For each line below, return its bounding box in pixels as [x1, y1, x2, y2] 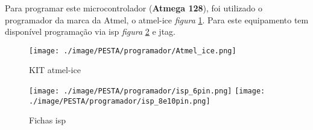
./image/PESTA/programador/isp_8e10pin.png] [29, 96, 210, 105]
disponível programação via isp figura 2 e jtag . [5, 25, 175, 38]
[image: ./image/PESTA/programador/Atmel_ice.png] [29, 46, 236, 55]
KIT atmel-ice [29, 64, 81, 76]
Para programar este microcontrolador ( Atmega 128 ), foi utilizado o [5, 2, 262, 14]
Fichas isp [29, 114, 66, 126]
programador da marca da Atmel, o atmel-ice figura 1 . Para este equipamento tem [5, 13, 309, 26]
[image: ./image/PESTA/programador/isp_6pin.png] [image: [29, 87, 265, 96]
